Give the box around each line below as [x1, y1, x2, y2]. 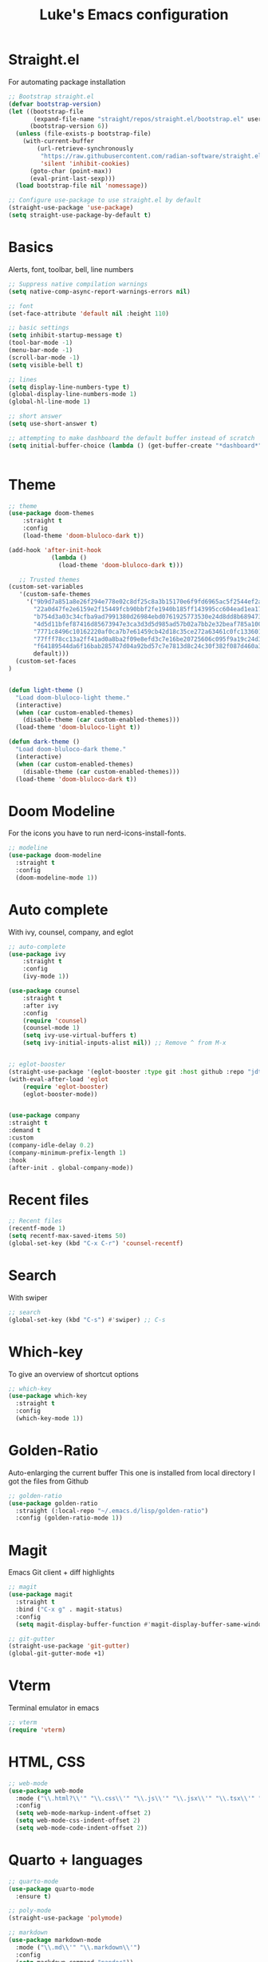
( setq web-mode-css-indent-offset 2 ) [15, 1816, 141, 1825]
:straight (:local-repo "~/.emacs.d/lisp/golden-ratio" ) [15, 1507, 209, 1515]
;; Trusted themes [18, 575, 81, 583]
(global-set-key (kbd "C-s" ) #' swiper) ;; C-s [8, 1315, 166, 1323]
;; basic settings [8, 324, 69, 332]
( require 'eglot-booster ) [22, 1083, 109, 1091]
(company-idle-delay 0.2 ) [8, 1141, 94, 1149]
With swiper [8, 1292, 48, 1302]
